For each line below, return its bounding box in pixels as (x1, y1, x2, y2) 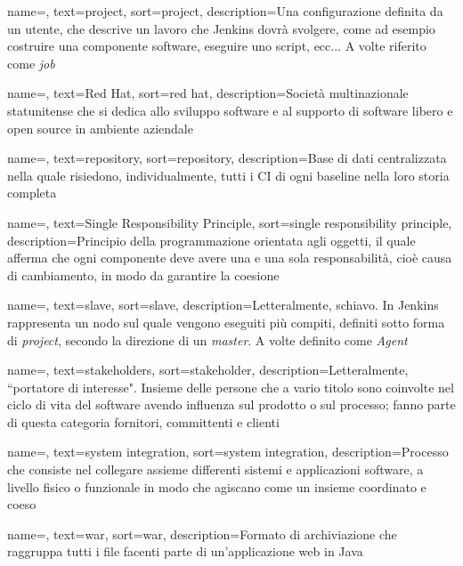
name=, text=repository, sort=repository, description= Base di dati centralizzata (7, 149, 447, 167)
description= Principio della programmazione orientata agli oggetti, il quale (7, 230, 416, 249)
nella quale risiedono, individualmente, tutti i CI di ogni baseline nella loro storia (7, 166, 450, 184)
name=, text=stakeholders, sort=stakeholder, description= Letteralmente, (7, 360, 409, 379)
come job (7, 53, 55, 72)
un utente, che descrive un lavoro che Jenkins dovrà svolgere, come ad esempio (7, 19, 435, 37)
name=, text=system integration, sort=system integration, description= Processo (7, 442, 449, 461)
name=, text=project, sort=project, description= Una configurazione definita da (7, 2, 443, 20)
